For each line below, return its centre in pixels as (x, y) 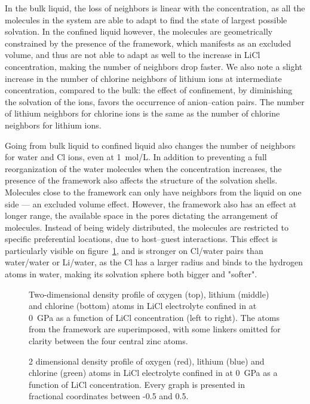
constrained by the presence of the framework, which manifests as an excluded (148, 43)
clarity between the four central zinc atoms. (108, 341)
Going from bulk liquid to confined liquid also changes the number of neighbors (150, 145)
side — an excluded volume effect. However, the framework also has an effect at (151, 203)
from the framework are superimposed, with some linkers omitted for (155, 329)
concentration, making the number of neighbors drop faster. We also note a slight (154, 66)
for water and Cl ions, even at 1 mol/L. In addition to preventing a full (136, 157)
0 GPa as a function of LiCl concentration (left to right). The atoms (154, 317)
